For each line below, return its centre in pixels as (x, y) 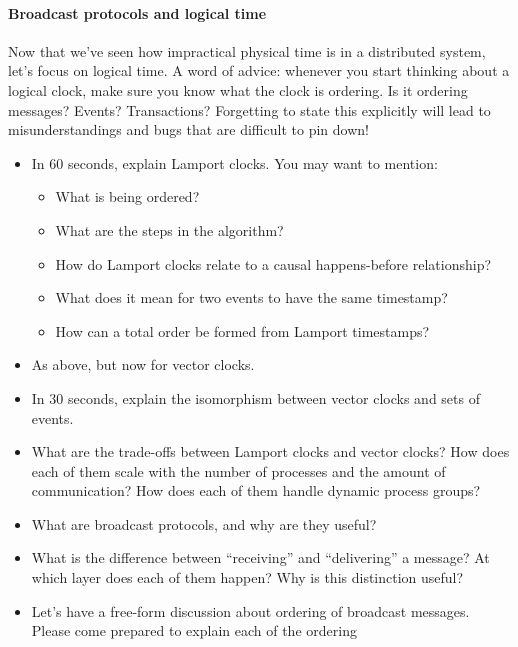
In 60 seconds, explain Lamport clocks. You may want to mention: (234, 162)
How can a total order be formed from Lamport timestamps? (242, 330)
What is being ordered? (127, 196)
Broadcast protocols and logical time (137, 12)
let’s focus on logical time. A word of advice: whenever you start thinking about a (259, 70)
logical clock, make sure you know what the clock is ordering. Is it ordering (238, 89)
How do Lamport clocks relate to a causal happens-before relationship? (273, 263)
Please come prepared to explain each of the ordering (194, 630)
